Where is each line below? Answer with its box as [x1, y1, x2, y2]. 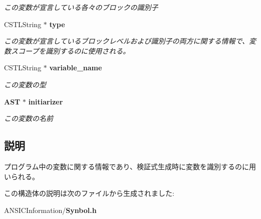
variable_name [49, 62, 102, 73]
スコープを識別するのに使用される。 [11, 45, 130, 56]
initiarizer [28, 96, 63, 106]
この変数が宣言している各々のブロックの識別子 [4, 2, 158, 12]
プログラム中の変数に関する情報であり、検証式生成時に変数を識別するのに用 [4, 161, 256, 171]
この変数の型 [4, 79, 46, 89]
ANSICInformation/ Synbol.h [4, 204, 97, 215]
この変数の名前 [4, 113, 53, 124]
